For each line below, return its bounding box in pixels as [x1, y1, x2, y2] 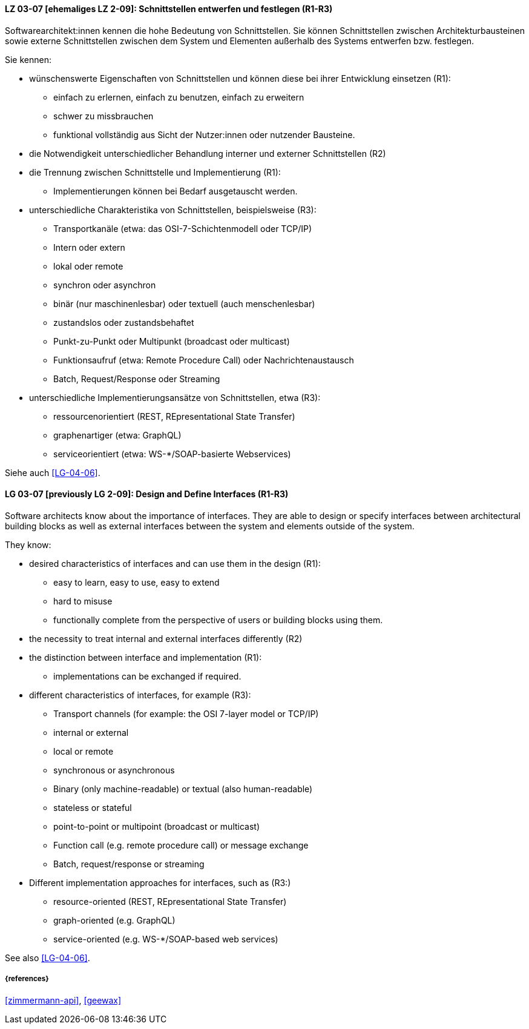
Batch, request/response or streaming [53, 858, 205, 869]
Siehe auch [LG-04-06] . [5, 467, 100, 478]
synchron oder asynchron [53, 279, 156, 290]
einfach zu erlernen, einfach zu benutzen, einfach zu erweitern [53, 91, 304, 102]
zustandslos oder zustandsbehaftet [53, 317, 194, 328]
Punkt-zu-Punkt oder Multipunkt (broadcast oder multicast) [53, 336, 290, 346]
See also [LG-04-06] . [5, 952, 90, 963]
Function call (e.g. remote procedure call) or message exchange [53, 839, 309, 850]
